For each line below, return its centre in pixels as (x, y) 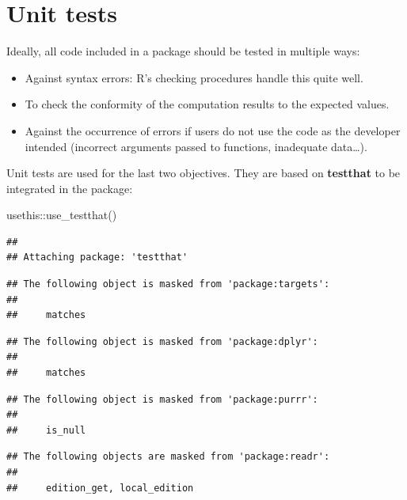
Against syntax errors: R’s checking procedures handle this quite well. (194, 77)
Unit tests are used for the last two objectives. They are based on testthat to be (203, 173)
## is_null (46, 430)
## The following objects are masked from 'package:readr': (168, 457)
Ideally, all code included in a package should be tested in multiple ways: (183, 51)
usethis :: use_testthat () (62, 215)
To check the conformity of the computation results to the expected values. (207, 104)
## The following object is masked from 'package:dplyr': (162, 341)
